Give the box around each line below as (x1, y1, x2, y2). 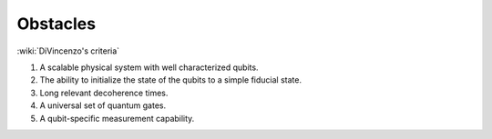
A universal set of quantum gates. (39, 100, 167, 111)
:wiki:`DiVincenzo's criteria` (16, 45, 120, 56)
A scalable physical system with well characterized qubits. (39, 62, 259, 73)
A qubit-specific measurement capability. (39, 113, 195, 124)
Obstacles (16, 14, 96, 34)
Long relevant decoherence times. (39, 87, 169, 98)
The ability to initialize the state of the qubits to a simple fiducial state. (39, 74, 302, 85)
